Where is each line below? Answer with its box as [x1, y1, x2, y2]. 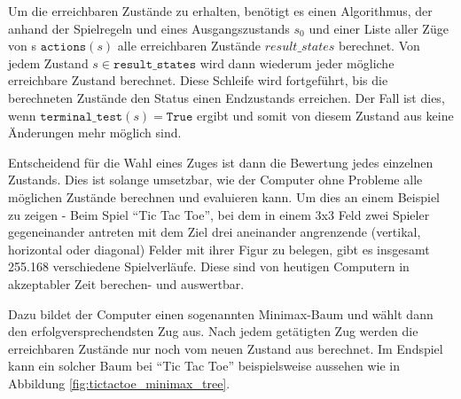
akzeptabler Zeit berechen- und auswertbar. [8, 274, 245, 293]
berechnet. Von [338, 36, 420, 55]
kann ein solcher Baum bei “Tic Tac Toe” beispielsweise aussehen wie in [8, 356, 401, 375]
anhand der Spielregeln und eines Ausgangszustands [8, 19, 290, 37]
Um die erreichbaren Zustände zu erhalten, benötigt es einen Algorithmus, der [8, 2, 433, 20]
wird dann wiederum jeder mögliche [199, 53, 395, 72]
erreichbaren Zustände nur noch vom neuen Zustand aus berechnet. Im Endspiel [8, 339, 443, 357]
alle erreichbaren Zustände [117, 36, 262, 55]
